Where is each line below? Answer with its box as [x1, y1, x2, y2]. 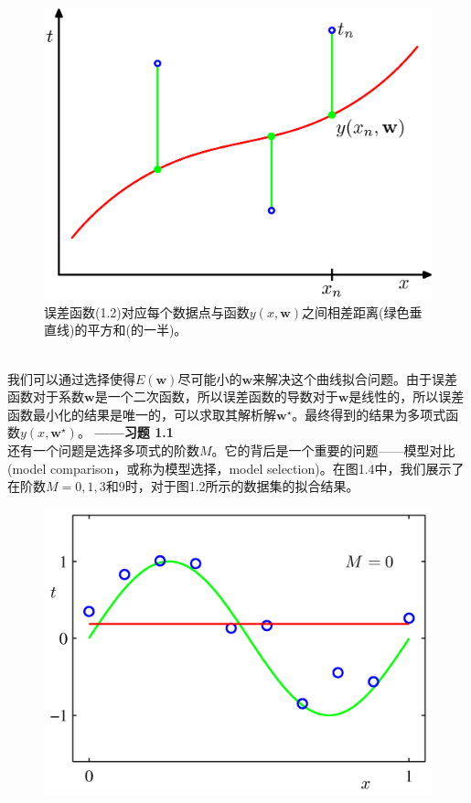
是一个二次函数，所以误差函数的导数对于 [94, 387, 338, 406]
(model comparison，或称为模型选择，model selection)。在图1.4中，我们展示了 [7, 458, 465, 477]
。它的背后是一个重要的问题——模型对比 [211, 440, 455, 459]
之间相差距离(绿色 [302, 302, 410, 321]
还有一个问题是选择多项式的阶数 [7, 440, 199, 459]
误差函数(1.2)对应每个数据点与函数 [44, 302, 250, 321]
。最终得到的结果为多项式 [292, 404, 446, 423]
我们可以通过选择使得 [7, 369, 135, 388]
